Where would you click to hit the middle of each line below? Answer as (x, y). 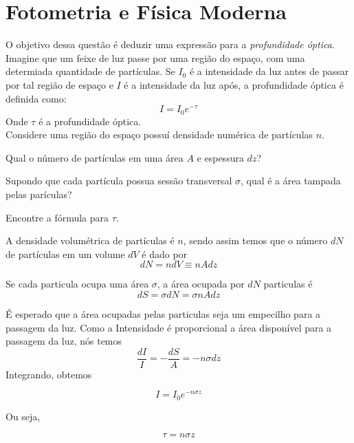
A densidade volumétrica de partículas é (90, 240)
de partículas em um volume (65, 253)
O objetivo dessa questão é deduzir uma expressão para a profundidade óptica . (170, 44)
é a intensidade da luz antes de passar (269, 71)
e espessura (220, 157)
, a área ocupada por (201, 284)
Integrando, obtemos (49, 374)
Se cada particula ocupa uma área (77, 284)
